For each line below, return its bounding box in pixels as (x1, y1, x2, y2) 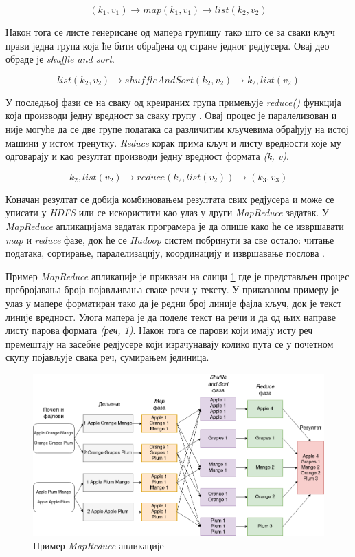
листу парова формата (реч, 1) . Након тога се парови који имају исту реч (5, 323, 313, 337)
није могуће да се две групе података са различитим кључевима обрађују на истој (5, 121, 349, 136)
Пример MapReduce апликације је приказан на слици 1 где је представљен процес (5, 269, 350, 283)
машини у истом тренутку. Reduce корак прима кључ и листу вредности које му (5, 135, 341, 149)
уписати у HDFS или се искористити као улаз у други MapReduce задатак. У (5, 205, 329, 220)
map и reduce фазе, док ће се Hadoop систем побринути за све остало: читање (5, 232, 334, 246)
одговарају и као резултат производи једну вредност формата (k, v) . (5, 149, 289, 163)
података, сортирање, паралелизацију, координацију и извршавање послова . (5, 246, 325, 260)
